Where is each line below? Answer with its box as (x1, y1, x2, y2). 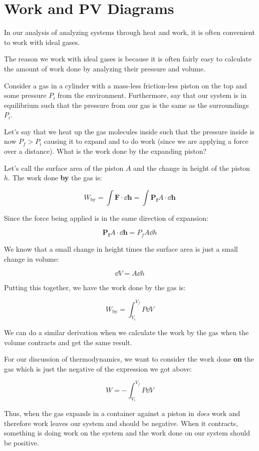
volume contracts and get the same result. (4, 337, 132, 347)
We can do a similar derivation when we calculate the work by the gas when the (4, 327, 249, 337)
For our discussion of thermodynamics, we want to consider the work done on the (4, 354, 254, 364)
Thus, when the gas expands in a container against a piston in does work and (4, 408, 241, 419)
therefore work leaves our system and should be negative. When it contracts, (4, 418, 238, 428)
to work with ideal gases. (4, 36, 80, 47)
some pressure (4, 90, 47, 100)
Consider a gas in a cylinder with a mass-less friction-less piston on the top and (4, 80, 247, 90)
